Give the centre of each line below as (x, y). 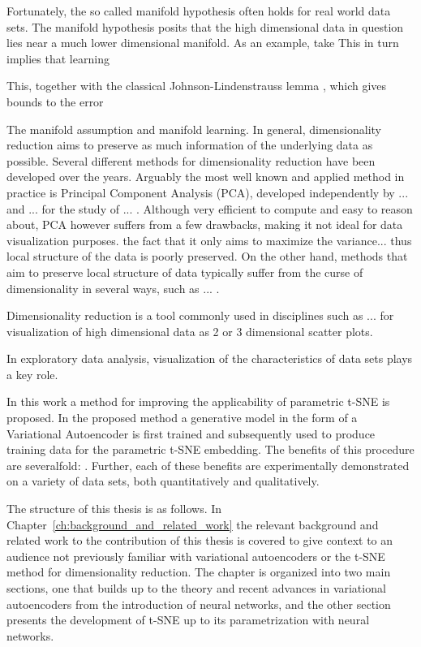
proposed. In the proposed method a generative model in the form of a (182, 418)
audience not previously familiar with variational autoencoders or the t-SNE (196, 556)
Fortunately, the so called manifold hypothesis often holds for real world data (199, 11)
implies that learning (58, 58)
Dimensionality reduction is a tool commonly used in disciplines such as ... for (200, 315)
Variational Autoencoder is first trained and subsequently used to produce (191, 433)
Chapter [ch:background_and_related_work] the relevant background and (193, 524)
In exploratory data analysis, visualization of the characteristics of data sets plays (210, 358)
